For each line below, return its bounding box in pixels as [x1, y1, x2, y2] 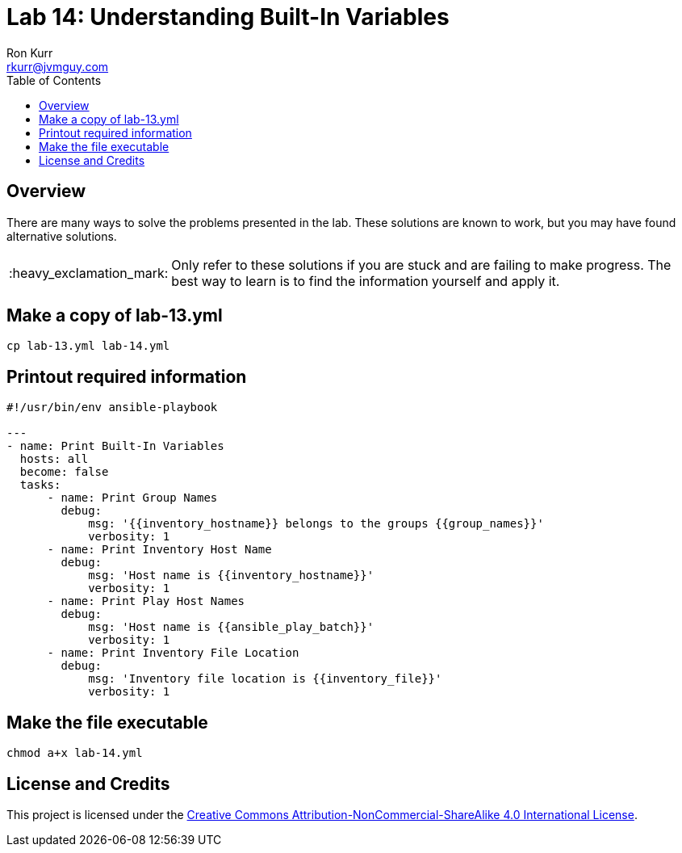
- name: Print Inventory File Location [47, 646, 299, 660]
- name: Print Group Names [47, 491, 218, 505]
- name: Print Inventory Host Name [47, 543, 272, 557]
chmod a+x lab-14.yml [6, 746, 143, 760]
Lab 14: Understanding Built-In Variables [6, 3, 450, 31]
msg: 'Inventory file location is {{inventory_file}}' [88, 672, 442, 686]
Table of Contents [6, 73, 102, 87]
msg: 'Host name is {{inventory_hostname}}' [88, 569, 374, 582]
